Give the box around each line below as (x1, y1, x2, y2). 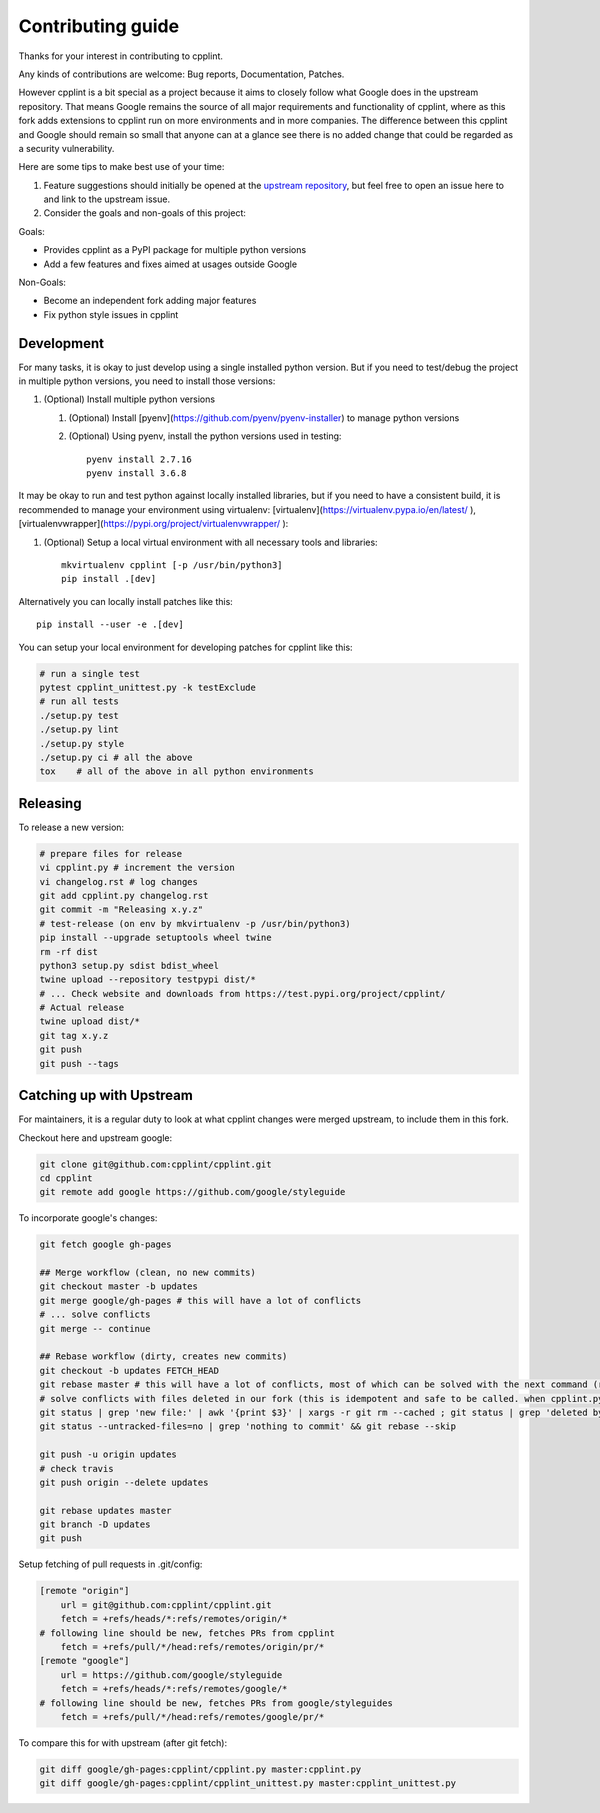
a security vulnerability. (18, 142, 115, 154)
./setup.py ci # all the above (39, 751, 194, 763)
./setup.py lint (39, 724, 120, 735)
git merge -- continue (39, 1323, 151, 1334)
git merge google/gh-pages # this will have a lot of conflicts (39, 1295, 362, 1306)
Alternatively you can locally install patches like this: (18, 595, 234, 607)
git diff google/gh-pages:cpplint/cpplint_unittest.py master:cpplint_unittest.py (39, 1778, 457, 1789)
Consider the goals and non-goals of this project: (43, 207, 247, 219)
